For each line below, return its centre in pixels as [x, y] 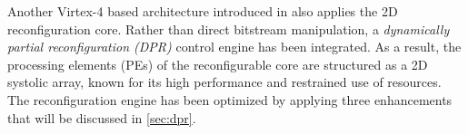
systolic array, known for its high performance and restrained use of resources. [224, 82]
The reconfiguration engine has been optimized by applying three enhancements [230, 99]
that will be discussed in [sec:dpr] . [102, 117]
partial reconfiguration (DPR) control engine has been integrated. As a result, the [234, 47]
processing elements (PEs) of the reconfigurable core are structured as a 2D [218, 64]
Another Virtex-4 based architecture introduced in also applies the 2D [203, 11]
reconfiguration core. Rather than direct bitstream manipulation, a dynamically [229, 29]
